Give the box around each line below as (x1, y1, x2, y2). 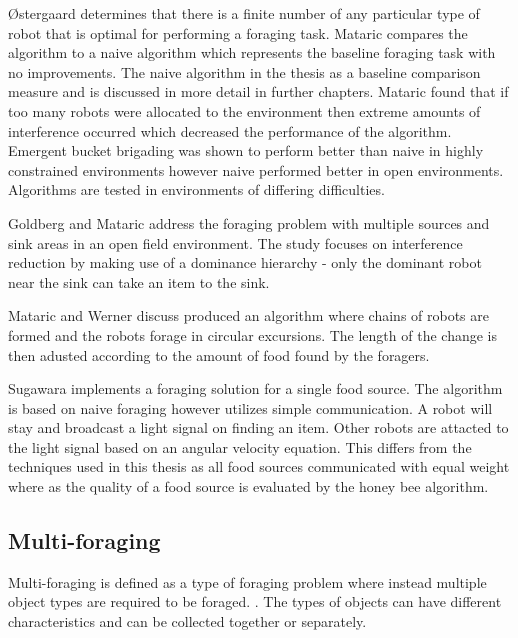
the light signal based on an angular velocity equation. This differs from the (8, 436, 472, 457)
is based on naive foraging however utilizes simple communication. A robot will (8, 397, 493, 418)
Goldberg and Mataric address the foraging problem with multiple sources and (8, 212, 490, 233)
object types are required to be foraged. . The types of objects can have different (8, 591, 502, 612)
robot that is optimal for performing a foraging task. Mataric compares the (8, 22, 468, 43)
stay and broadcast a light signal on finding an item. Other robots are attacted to (8, 417, 509, 438)
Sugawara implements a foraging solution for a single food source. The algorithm (8, 378, 503, 399)
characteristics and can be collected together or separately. (8, 611, 367, 632)
